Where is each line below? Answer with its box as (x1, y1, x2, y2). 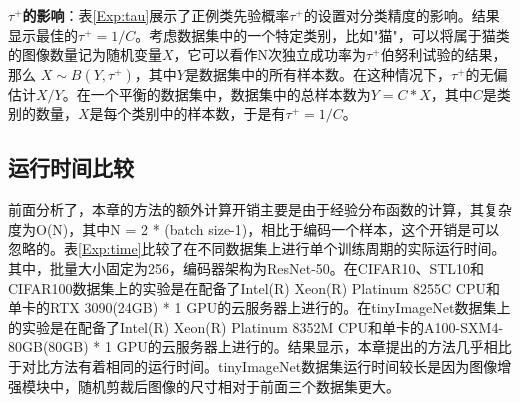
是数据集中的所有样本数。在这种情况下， (185, 63, 451, 84)
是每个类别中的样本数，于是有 (89, 103, 286, 124)
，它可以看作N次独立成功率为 (173, 44, 367, 65)
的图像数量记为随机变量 (8, 44, 162, 65)
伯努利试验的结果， (380, 44, 507, 65)
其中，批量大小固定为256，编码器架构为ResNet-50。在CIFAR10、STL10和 (8, 257, 485, 278)
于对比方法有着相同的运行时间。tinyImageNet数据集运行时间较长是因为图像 (8, 355, 498, 376)
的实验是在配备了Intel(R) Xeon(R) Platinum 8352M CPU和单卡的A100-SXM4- (8, 316, 504, 337)
